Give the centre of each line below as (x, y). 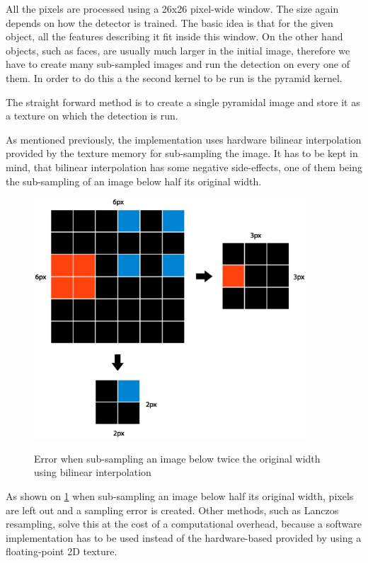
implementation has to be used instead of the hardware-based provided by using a (184, 537)
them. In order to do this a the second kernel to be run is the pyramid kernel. (174, 77)
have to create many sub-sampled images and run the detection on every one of (178, 64)
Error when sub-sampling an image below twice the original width (177, 458)
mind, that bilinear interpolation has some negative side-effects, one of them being (184, 167)
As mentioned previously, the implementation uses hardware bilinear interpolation (184, 139)
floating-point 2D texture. (62, 551)
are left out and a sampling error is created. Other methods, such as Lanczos (172, 510)
